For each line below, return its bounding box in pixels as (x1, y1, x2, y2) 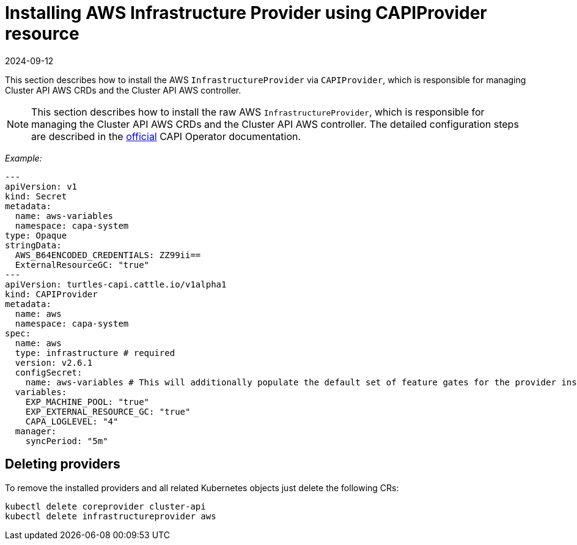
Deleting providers (5, 456, 120, 472)
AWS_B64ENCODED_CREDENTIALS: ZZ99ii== (15, 250, 201, 260)
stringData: (5, 240, 62, 250)
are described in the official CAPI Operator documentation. (31, 130, 301, 143)
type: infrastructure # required (15, 347, 175, 358)
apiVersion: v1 (5, 181, 78, 191)
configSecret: (15, 367, 83, 377)
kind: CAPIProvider (5, 289, 98, 299)
